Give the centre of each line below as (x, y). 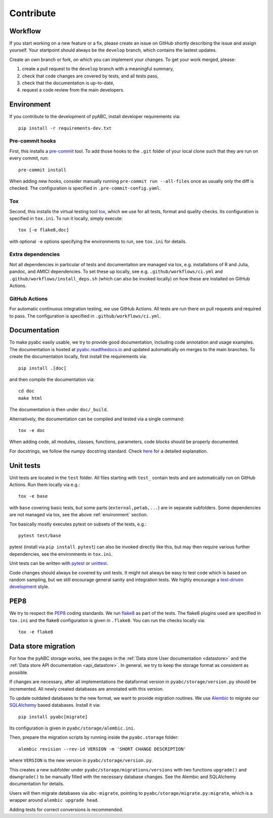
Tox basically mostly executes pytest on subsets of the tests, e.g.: (78, 524)
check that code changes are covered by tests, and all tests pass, (90, 76)
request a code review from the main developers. (73, 90)
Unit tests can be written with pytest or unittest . (59, 563)
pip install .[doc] (42, 368)
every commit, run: (29, 158)
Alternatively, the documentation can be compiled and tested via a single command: (97, 419)
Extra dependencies (35, 254)
